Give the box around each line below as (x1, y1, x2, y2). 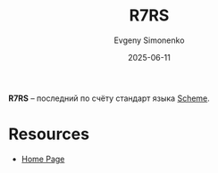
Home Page (21, 153, 65, 164)
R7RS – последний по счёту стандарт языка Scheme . (8, 93, 211, 103)
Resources (8, 124, 90, 144)
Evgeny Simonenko (113, 35, 185, 45)
